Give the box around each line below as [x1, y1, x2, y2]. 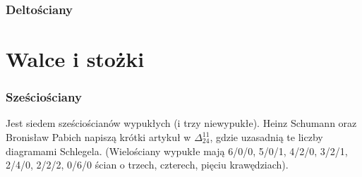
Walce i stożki [6, 44, 145, 73]
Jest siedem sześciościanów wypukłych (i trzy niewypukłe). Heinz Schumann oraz [6, 116, 357, 130]
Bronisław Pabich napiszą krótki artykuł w [6, 130, 191, 145]
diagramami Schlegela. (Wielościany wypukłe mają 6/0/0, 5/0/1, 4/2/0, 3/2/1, [6, 143, 348, 158]
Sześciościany [6, 88, 82, 106]
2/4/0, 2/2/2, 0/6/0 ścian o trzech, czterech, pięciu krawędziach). [6, 157, 289, 172]
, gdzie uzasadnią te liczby [210, 130, 323, 145]
